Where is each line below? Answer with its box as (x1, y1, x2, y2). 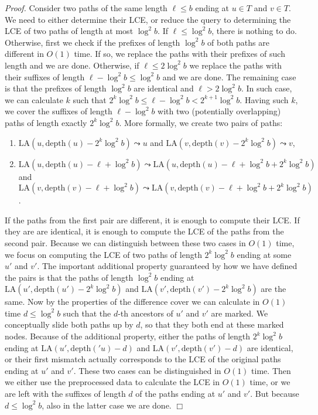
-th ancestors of (118, 307, 173, 319)
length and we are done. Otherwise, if (5, 59, 139, 71)
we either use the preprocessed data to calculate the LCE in (5, 376, 220, 388)
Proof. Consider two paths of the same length (5, 2, 167, 13)
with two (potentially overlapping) (158, 105, 281, 117)
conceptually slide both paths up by (5, 318, 134, 331)
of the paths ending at (135, 387, 216, 400)
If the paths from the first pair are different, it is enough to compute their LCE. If (5, 213, 300, 226)
